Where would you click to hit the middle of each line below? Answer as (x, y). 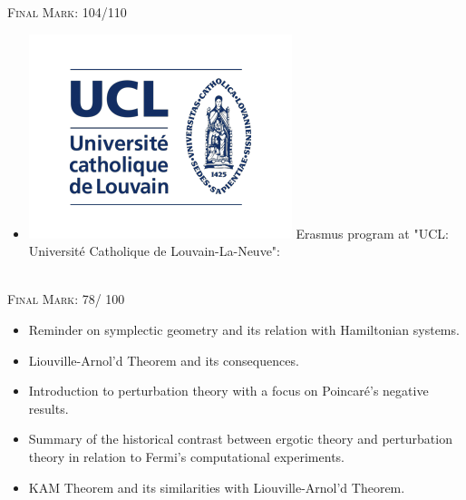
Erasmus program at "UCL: (372, 233)
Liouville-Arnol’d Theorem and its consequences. (164, 360)
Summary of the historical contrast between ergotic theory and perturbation (240, 439)
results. (49, 408)
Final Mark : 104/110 (67, 12)
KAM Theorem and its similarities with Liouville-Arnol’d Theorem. (217, 487)
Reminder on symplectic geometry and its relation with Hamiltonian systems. (244, 329)
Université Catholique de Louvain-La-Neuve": (154, 251)
